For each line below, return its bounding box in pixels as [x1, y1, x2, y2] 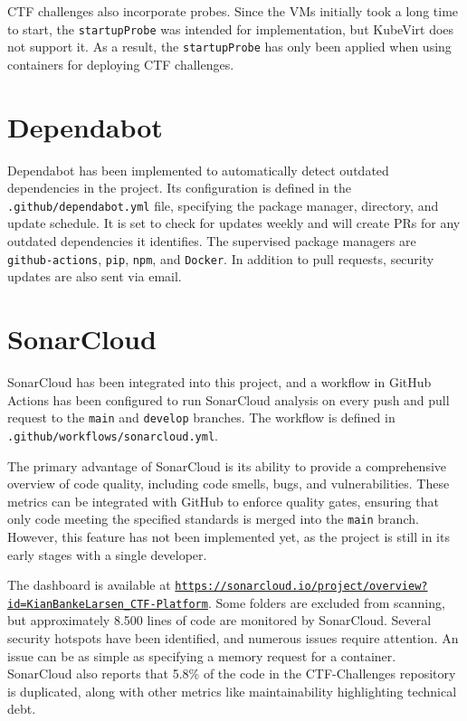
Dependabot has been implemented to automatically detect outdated [7, 160, 389, 179]
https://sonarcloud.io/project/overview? [175, 580, 428, 593]
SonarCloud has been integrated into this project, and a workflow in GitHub [7, 373, 432, 392]
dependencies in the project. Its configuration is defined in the [7, 178, 351, 197]
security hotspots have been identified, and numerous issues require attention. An [7, 629, 459, 648]
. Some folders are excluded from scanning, [207, 593, 445, 612]
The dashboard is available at [7, 575, 171, 594]
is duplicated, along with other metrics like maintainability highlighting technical [7, 681, 457, 700]
